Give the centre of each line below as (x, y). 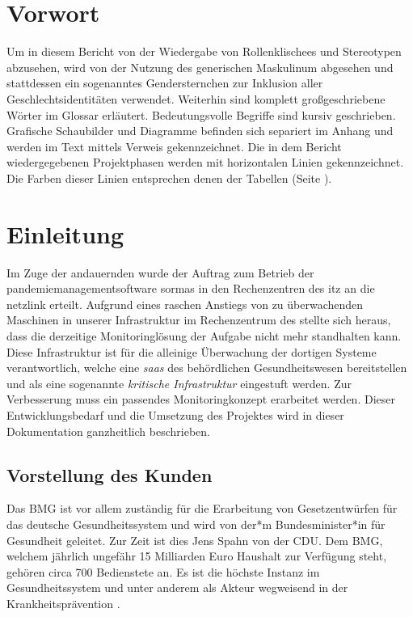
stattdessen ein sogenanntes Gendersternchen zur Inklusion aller (165, 83)
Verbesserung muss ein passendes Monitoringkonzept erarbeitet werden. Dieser (201, 399)
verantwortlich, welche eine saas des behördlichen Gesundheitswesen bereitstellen (207, 368)
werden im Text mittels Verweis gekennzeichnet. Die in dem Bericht (174, 146)
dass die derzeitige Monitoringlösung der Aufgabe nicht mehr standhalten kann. (204, 335)
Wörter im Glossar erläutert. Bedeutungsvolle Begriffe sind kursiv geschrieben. (201, 114)
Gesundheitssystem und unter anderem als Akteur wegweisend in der (177, 587)
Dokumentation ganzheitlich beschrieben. (108, 431)
